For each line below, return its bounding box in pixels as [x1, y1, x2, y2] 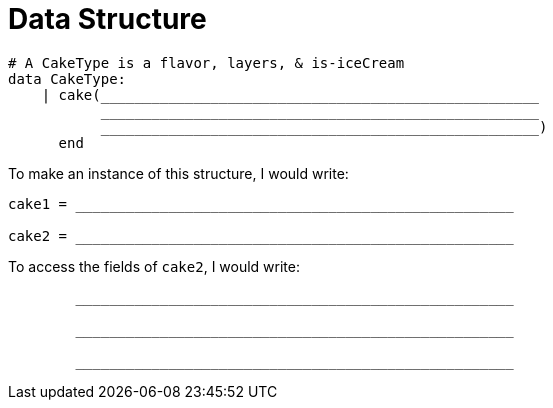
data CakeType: [8, 70, 127, 87]
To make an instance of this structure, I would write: [8, 164, 349, 182]
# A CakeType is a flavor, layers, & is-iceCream [8, 54, 405, 71]
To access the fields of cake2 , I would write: [8, 257, 301, 275]
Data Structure [8, 2, 207, 36]
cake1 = [8, 195, 68, 212]
